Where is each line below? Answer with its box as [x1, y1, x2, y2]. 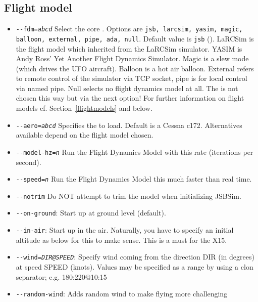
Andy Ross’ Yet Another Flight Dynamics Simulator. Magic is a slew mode [16, 53, 249, 64]
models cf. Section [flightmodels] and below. [16, 103, 152, 113]
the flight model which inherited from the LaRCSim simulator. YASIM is [16, 43, 242, 54]
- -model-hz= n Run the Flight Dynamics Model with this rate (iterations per [16, 146, 253, 157]
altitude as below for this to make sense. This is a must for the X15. [16, 234, 227, 245]
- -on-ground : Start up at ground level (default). [16, 207, 166, 218]
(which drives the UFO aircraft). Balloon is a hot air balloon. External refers [16, 63, 254, 73]
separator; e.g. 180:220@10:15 [16, 271, 107, 282]
